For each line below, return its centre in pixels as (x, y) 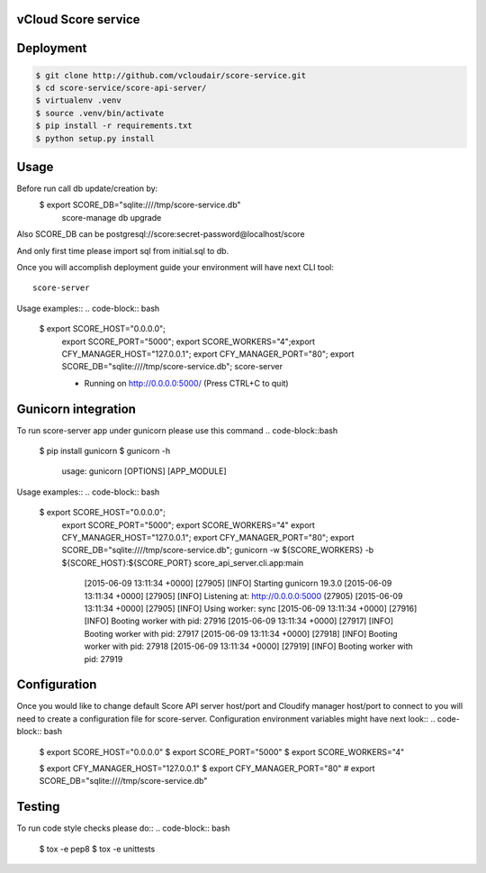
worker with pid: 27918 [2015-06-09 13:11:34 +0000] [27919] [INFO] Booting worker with (248, 646)
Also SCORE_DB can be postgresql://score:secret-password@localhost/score (161, 234)
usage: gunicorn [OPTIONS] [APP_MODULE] (144, 471)
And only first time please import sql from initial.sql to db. (123, 250)
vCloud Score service (78, 19)
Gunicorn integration (76, 409)
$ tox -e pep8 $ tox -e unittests (97, 849)
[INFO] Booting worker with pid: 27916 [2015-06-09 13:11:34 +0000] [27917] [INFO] (239, 621)
